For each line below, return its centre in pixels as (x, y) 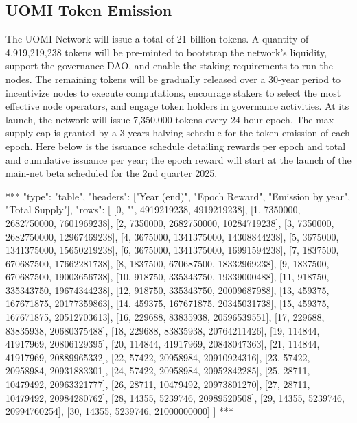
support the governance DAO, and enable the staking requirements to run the (170, 65)
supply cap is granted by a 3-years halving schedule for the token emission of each (178, 133)
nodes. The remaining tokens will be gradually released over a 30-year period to (173, 78)
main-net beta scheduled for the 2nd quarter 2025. (112, 173)
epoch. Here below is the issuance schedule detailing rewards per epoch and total (176, 146)
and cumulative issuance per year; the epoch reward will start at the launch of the (178, 159)
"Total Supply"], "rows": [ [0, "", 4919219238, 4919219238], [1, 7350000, (153, 209)
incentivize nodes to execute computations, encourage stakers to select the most (173, 92)
